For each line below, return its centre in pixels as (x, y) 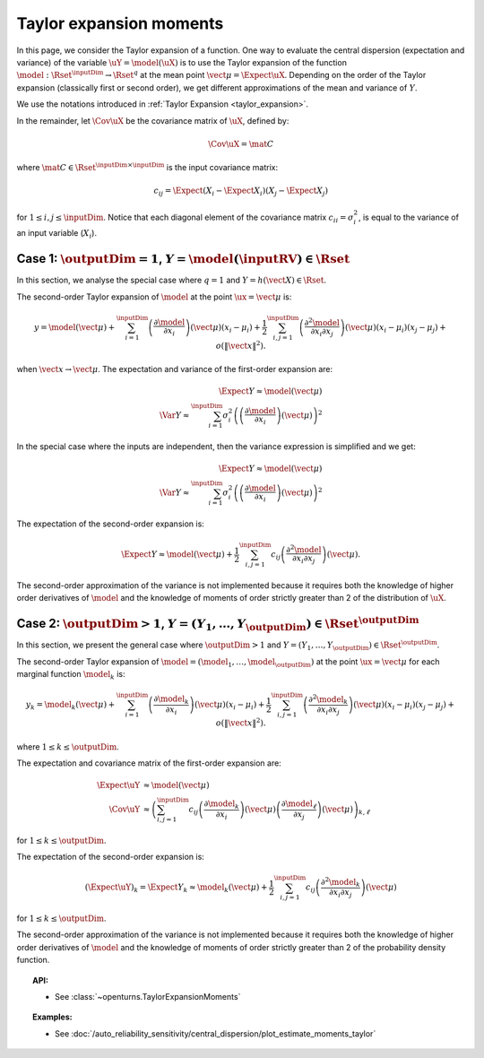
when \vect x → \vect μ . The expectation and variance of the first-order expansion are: (175, 369)
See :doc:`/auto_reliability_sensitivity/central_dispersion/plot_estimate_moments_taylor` (216, 1033)
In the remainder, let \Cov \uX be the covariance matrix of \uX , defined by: (153, 120)
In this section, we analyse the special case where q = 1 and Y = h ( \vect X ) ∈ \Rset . (172, 280)
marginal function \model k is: (71, 675)
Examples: (52, 1017)
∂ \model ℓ (299, 804)
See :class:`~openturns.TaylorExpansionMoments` (148, 997)
